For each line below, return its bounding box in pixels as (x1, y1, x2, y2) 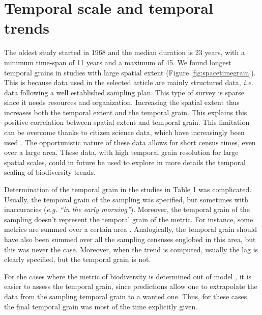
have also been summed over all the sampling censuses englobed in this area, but (4, 234, 256, 244)
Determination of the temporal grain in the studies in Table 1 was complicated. (4, 184, 252, 195)
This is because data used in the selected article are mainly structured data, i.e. (4, 77, 253, 88)
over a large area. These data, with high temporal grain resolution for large (4, 147, 239, 157)
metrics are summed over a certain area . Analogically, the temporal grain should (4, 224, 257, 234)
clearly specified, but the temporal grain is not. (4, 254, 151, 265)
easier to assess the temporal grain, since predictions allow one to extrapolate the (4, 281, 257, 292)
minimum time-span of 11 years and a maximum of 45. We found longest (4, 57, 231, 67)
